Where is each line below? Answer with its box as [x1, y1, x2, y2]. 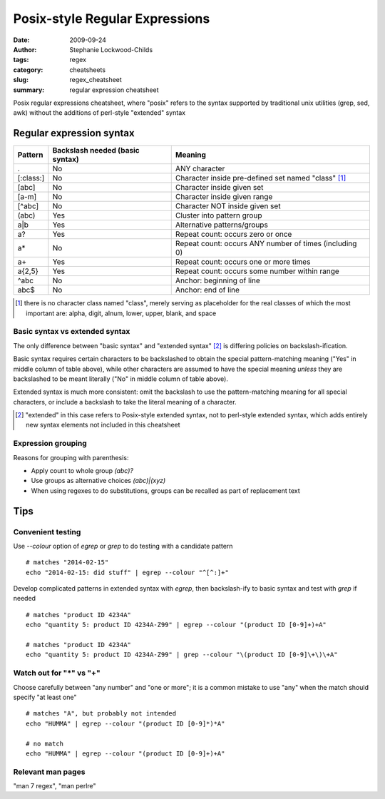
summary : [13, 86, 45, 94]
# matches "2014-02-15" [26, 559, 109, 566]
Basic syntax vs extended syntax [13, 327, 130, 337]
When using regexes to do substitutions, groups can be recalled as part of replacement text [31, 486, 301, 495]
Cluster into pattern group [175, 210, 262, 220]
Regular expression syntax [13, 127, 135, 139]
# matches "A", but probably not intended [26, 710, 177, 718]
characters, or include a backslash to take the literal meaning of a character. [13, 397, 237, 406]
